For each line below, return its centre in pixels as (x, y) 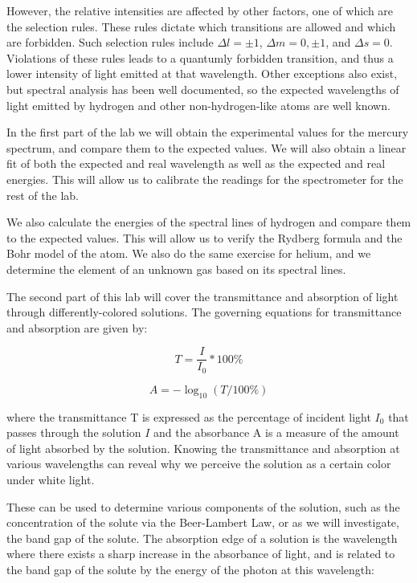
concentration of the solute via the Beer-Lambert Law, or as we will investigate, (203, 522)
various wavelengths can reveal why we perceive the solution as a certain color (199, 464)
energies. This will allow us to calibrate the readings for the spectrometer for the (205, 179)
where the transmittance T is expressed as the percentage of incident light (189, 416)
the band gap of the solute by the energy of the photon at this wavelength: (190, 569)
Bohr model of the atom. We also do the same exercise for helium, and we (189, 253)
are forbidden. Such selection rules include (110, 42)
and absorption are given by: (77, 327)
